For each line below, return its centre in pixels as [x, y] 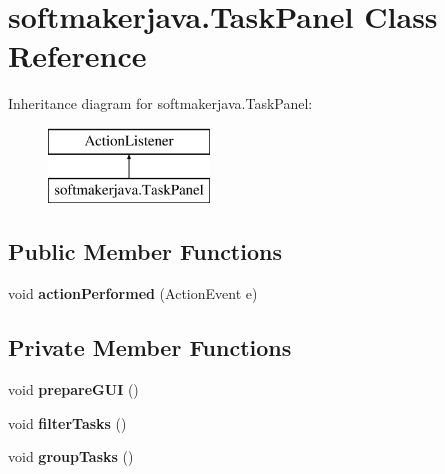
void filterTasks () [67, 422]
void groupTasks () [71, 456]
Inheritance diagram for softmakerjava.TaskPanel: [160, 103]
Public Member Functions [145, 251]
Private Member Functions [150, 347]
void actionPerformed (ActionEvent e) [133, 293]
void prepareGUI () [73, 389]
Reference [77, 55]
